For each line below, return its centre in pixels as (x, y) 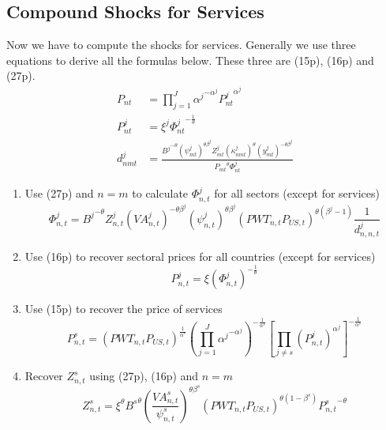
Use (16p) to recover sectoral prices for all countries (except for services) (200, 256)
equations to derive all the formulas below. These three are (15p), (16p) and (190, 60)
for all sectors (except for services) (297, 193)
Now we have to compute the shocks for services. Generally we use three (181, 45)
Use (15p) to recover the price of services (124, 309)
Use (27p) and (59, 193)
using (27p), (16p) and (144, 376)
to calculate (160, 193)
